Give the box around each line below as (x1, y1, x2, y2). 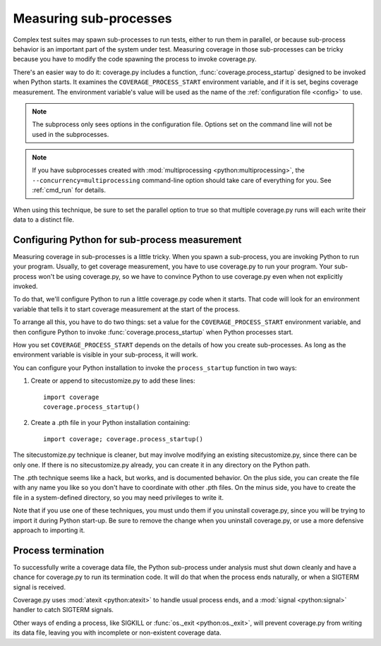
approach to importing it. (13, 526, 85, 534)
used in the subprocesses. (32, 130, 109, 138)
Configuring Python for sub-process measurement (13, 234, 242, 246)
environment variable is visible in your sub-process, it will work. (13, 350, 198, 359)
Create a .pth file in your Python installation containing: (30, 419, 190, 427)
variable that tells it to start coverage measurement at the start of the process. (13, 304, 240, 313)
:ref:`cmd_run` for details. (32, 186, 106, 194)
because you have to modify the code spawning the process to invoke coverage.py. (13, 55, 257, 64)
